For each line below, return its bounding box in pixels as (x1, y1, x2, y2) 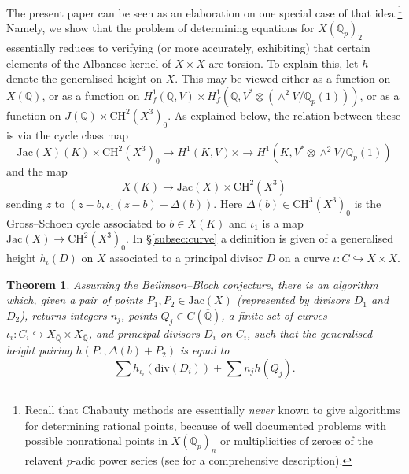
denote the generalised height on (6, 70, 163, 87)
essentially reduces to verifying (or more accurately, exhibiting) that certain (6, 39, 370, 56)
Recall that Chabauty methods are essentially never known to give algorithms (24, 401, 400, 417)
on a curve (278, 250, 330, 265)
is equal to (180, 342, 230, 358)
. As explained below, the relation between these (168, 106, 401, 123)
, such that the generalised (247, 324, 373, 341)
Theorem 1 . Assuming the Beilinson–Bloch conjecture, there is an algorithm (6, 276, 378, 292)
